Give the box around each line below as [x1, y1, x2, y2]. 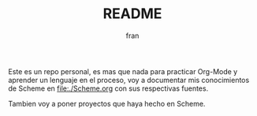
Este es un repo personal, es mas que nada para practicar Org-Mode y [8, 66, 238, 76]
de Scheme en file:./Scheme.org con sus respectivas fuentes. [8, 84, 209, 93]
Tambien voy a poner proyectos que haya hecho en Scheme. [8, 99, 206, 108]
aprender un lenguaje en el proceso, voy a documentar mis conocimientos [8, 75, 250, 84]
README [102, 5, 162, 23]
